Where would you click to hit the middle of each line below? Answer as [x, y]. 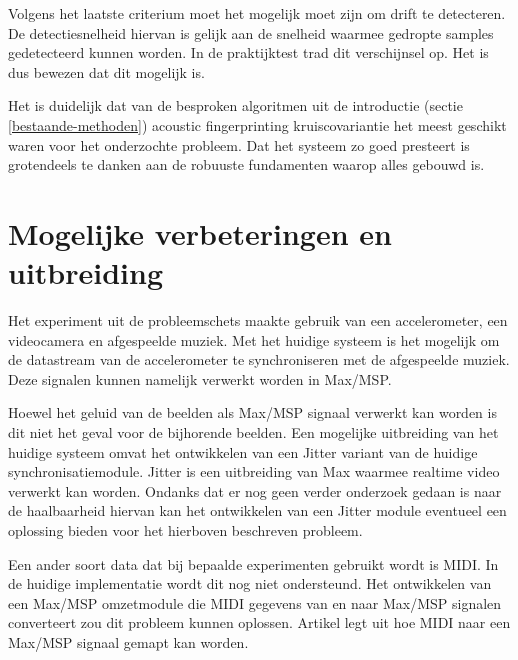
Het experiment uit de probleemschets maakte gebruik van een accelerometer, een [258, 320]
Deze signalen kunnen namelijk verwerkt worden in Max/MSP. [200, 378]
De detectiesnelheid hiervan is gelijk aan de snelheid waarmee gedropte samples [251, 32]
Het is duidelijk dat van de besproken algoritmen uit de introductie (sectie [235, 105]
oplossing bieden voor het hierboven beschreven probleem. [185, 530]
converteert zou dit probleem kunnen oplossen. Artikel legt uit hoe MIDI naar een [259, 622]
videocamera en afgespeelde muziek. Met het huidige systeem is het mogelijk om [254, 339]
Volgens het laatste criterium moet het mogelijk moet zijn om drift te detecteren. [257, 13]
